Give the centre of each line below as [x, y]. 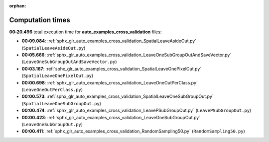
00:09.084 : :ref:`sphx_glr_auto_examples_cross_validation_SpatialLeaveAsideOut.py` [109, 41]
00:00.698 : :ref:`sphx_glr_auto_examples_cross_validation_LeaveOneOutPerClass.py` [110, 82]
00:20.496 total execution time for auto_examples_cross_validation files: [85, 32]
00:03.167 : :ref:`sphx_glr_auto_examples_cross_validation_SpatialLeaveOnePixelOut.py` [112, 69]
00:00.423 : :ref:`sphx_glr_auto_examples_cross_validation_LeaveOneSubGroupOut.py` [111, 117]
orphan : [18, 6]
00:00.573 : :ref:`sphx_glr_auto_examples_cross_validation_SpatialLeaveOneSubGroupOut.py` [118, 96]
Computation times [40, 20]
